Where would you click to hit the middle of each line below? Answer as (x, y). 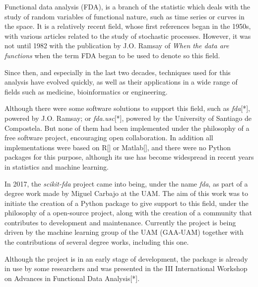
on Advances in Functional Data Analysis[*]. (72, 278)
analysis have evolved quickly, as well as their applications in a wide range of (121, 82)
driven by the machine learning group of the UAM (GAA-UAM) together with (124, 232)
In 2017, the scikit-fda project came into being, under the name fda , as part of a (126, 183)
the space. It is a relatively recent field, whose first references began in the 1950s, (128, 26)
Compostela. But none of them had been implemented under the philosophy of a (127, 128)
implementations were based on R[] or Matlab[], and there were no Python (118, 147)
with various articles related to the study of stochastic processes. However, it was (128, 36)
